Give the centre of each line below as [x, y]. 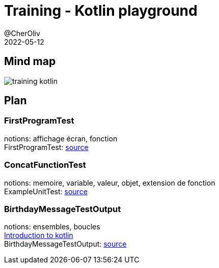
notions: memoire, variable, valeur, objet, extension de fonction [110, 183]
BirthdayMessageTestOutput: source [65, 244]
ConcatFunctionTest [45, 165]
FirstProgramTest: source [46, 147]
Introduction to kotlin [39, 235]
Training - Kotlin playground [101, 11]
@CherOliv [22, 33]
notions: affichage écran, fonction [61, 138]
